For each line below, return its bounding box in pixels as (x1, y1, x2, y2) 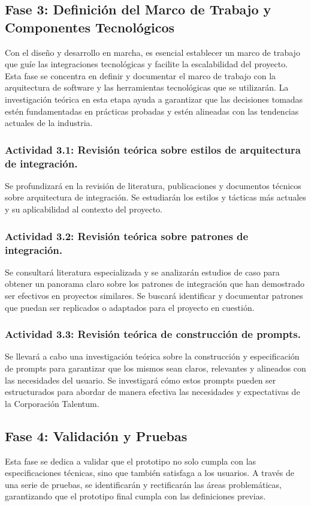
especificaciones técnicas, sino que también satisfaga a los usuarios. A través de (5, 466, 294, 479)
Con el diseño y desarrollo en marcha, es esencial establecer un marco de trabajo (5, 46, 300, 58)
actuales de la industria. (5, 116, 93, 129)
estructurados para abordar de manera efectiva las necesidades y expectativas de (5, 385, 300, 398)
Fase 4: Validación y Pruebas (5, 426, 188, 445)
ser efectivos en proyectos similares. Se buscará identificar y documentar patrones (5, 289, 303, 301)
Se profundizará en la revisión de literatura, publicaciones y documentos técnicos (5, 179, 301, 191)
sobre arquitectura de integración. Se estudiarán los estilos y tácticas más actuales (5, 191, 306, 203)
